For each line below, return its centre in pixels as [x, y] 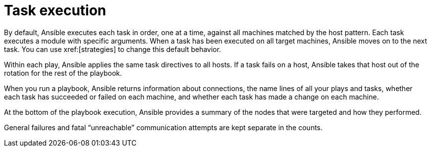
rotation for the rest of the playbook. [63, 73]
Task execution [55, 10]
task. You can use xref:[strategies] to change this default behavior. [113, 49]
